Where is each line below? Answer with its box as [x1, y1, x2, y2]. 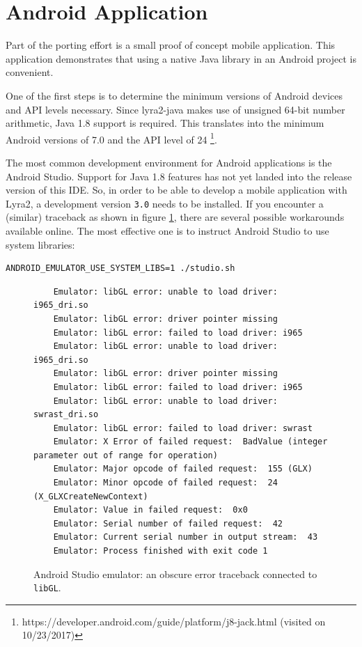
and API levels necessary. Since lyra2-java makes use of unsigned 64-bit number [6, 102, 345, 116]
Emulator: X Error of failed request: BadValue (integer [53, 437, 328, 447]
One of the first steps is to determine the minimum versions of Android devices [6, 88, 343, 102]
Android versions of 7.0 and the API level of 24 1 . [6, 130, 217, 146]
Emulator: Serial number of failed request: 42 [53, 518, 283, 529]
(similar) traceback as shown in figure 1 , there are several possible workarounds [6, 210, 345, 224]
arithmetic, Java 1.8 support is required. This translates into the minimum [6, 116, 324, 130]
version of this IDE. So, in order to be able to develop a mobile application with [6, 182, 347, 197]
